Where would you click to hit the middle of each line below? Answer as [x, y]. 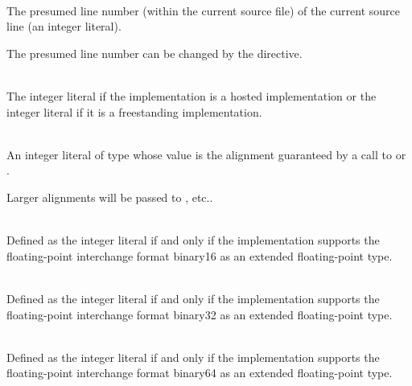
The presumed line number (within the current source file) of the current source [203, 10]
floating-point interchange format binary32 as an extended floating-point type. [200, 314]
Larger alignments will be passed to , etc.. [110, 197]
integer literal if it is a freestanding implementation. [134, 111]
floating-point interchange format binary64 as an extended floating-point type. [200, 373]
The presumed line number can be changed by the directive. [154, 53]
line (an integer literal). [64, 26]
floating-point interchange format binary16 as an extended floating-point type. [200, 255]
